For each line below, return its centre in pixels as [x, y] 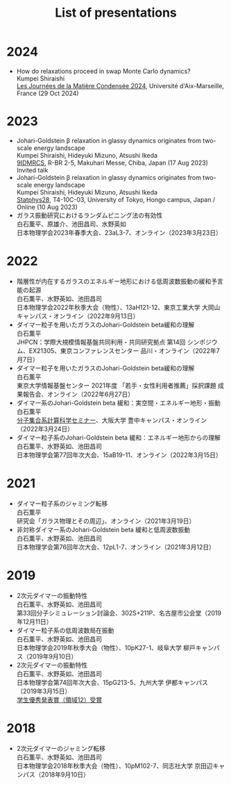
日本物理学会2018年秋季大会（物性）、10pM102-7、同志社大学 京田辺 [114, 766]
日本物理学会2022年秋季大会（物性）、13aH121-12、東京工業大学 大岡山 [118, 307]
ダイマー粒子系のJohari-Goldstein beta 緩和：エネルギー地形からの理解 [119, 437]
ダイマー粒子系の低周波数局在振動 [65, 630]
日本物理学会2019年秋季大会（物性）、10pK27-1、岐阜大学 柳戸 [106, 647]
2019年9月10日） [53, 656]
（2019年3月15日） [44, 691]
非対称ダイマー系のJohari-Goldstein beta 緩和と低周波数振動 [103, 529]
